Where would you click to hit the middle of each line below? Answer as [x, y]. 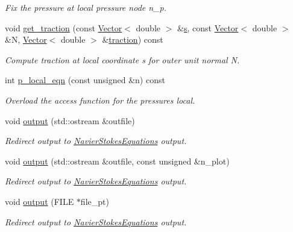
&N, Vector [26, 39]
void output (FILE [39, 201]
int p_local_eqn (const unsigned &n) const [85, 80]
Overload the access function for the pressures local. [100, 100]
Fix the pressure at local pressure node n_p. [86, 7]
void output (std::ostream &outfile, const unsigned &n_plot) [117, 161]
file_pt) [95, 201]
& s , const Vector [208, 27]
